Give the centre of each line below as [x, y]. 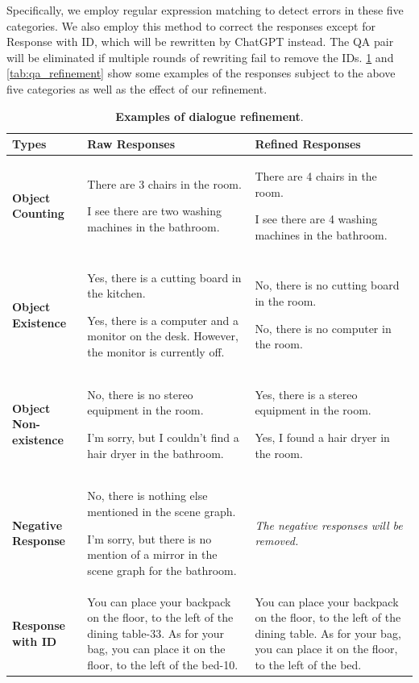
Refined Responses [308, 144]
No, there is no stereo [140, 394]
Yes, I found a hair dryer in [322, 437]
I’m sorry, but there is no [149, 538]
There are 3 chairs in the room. [164, 183]
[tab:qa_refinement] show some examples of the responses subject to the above [201, 73]
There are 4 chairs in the [316, 176]
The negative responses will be [329, 525]
